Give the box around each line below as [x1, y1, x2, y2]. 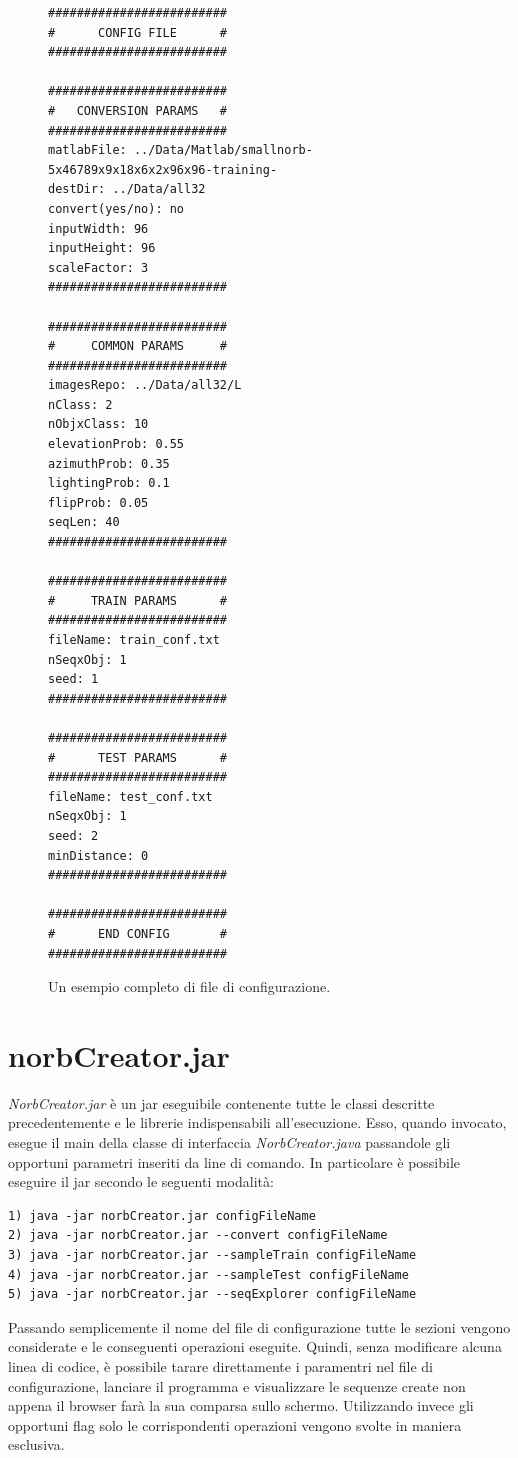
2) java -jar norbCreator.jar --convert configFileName [8, 1228, 388, 1243]
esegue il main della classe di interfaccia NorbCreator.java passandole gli [8, 1132, 451, 1152]
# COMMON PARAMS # [48, 339, 227, 354]
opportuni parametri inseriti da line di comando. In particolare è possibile [8, 1151, 461, 1172]
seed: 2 [48, 828, 99, 843]
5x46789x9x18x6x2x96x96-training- [48, 162, 278, 177]
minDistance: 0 [48, 848, 149, 863]
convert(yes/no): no [48, 201, 185, 216]
